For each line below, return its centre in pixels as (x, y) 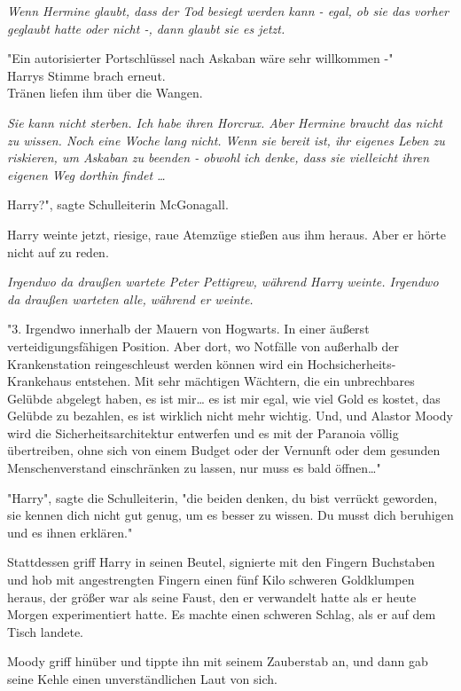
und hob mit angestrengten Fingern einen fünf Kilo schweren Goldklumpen (211, 580)
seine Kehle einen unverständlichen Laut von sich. (142, 679)
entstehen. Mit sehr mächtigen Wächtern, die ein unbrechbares (245, 381)
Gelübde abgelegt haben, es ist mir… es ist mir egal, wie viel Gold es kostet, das (224, 398)
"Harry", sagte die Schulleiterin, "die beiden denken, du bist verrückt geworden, (223, 497)
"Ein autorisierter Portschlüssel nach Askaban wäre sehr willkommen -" (200, 58)
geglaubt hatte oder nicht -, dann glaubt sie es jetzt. (146, 28)
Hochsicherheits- (352, 363)
